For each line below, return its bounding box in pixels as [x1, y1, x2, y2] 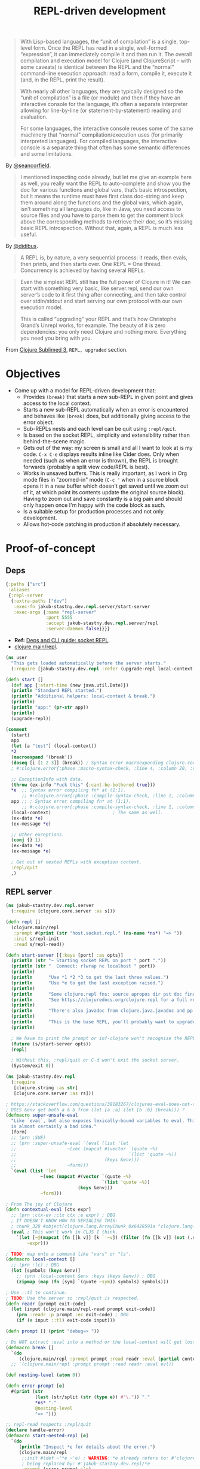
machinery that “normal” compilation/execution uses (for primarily [20, 131, 183, 138]
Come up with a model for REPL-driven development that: [14, 387, 156, 394]
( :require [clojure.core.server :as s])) [11, 908, 116, 914]
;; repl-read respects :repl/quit [5, 1422, 92, 1428]
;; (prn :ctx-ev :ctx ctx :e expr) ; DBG [11, 1212, 116, 1219]
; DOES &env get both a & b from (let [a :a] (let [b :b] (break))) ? [5, 1107, 185, 1113]
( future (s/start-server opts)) [11, 1041, 92, 1047]
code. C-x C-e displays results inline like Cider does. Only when [23, 451, 180, 458]
